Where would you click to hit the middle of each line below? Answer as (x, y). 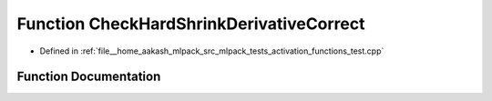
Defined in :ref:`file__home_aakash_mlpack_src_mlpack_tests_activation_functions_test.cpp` (212, 51)
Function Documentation (89, 77)
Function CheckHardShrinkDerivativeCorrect (191, 24)
